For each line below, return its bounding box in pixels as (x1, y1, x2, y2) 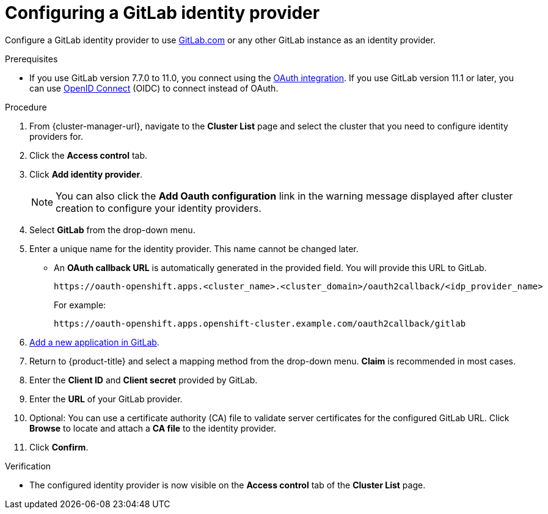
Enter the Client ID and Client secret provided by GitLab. (29, 374, 258, 385)
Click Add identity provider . (29, 168, 143, 179)
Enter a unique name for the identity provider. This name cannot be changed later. (29, 243, 359, 254)
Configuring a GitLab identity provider (5, 2, 320, 23)
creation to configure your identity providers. (56, 201, 261, 214)
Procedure (5, 101, 47, 112)
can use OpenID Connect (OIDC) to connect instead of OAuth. (29, 82, 279, 93)
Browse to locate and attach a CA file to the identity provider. (29, 422, 276, 433)
